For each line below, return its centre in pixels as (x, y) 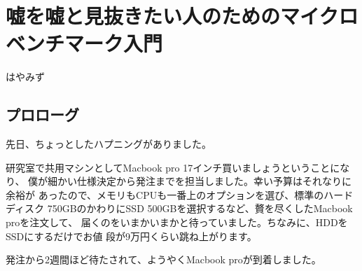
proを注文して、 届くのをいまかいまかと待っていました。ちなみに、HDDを (177, 222)
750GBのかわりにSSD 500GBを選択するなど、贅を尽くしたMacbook (200, 208)
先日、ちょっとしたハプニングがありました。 (109, 144)
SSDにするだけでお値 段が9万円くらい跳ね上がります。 (131, 236)
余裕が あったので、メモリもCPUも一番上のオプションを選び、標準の (165, 194)
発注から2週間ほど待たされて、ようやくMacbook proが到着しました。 (163, 259)
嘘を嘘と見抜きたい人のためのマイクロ (182, 16)
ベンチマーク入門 (84, 43)
